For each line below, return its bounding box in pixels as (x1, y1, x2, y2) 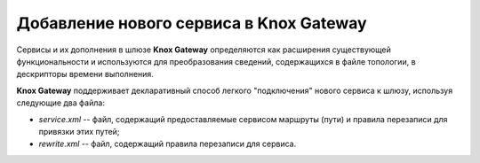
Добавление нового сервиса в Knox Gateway (16, 13, 368, 33)
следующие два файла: (16, 97, 106, 108)
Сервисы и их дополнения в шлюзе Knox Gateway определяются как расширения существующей (16, 44, 391, 55)
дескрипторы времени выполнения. (16, 69, 155, 80)
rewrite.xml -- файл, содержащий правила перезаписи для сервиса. (38, 138, 297, 150)
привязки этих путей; (38, 126, 120, 136)
